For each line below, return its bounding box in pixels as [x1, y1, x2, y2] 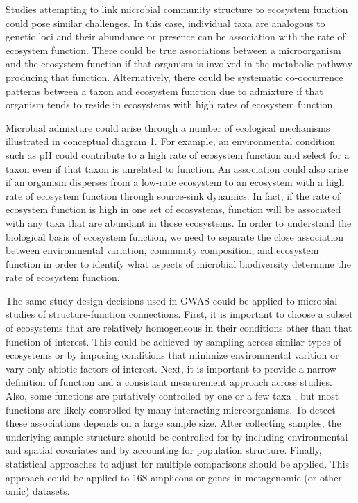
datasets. [32, 484, 70, 498]
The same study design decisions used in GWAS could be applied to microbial [6, 293, 338, 307]
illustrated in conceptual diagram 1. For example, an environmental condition [6, 134, 335, 148]
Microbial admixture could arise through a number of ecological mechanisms [6, 120, 330, 135]
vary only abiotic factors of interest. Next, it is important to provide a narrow [6, 361, 336, 375]
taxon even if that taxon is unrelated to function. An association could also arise [6, 161, 348, 176]
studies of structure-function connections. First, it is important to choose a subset [6, 307, 353, 321]
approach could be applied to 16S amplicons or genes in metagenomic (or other [6, 470, 342, 484]
